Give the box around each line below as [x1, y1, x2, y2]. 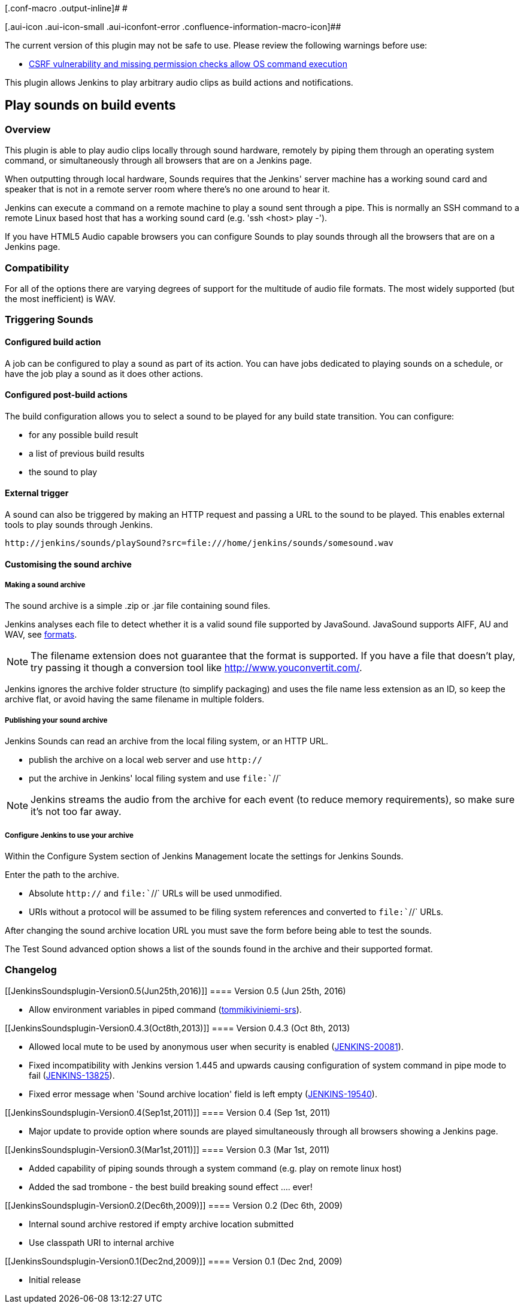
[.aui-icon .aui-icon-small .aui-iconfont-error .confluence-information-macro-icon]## [5, 22, 341, 32]
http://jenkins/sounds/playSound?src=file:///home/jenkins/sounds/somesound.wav [5, 538, 394, 548]
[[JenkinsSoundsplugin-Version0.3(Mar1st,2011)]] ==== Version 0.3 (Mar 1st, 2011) [5, 1144, 330, 1155]
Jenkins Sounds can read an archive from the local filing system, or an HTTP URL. [5, 736, 329, 747]
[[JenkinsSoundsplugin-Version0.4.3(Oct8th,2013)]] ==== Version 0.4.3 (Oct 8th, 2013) [5, 1022, 350, 1033]
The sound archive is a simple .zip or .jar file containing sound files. [5, 600, 271, 611]
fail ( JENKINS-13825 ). [29, 1070, 115, 1080]
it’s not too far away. [31, 805, 122, 818]
